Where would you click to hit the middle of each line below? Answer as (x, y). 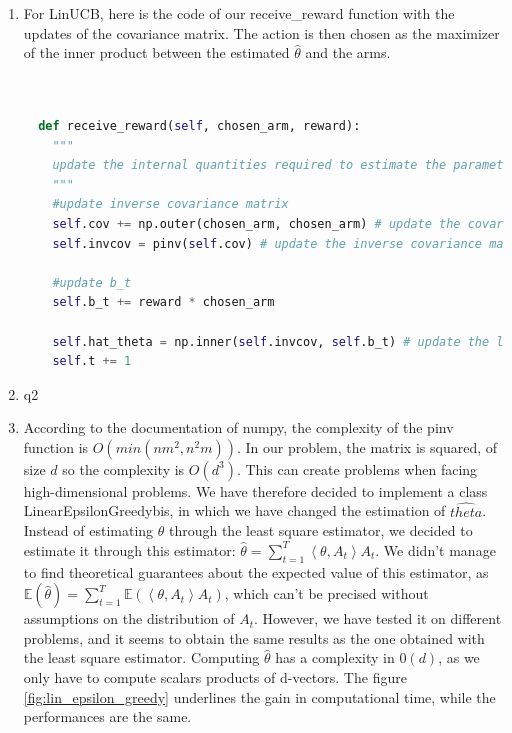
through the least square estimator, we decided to (320, 530)
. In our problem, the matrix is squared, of (367, 446)
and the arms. (348, 52)
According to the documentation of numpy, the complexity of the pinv (238, 427)
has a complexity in (335, 657)
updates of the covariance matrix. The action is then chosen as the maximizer (261, 32)
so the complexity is (123, 468)
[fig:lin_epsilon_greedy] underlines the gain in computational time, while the (259, 696)
